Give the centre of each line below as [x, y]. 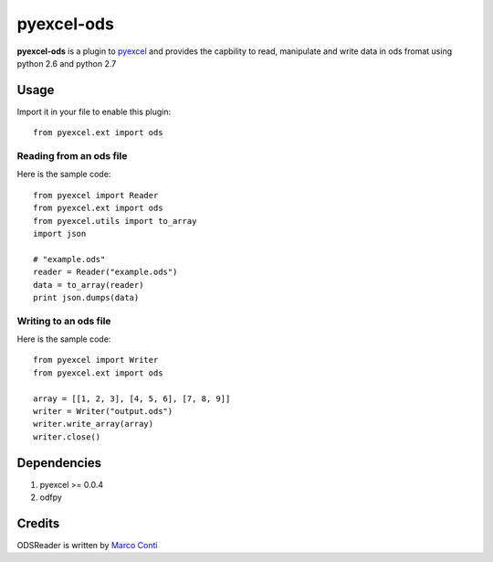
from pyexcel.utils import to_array [115, 221]
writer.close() [67, 437]
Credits [38, 523]
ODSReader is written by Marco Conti [87, 545]
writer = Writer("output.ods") [103, 411]
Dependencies [59, 463]
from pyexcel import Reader [96, 195]
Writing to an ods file [64, 321]
